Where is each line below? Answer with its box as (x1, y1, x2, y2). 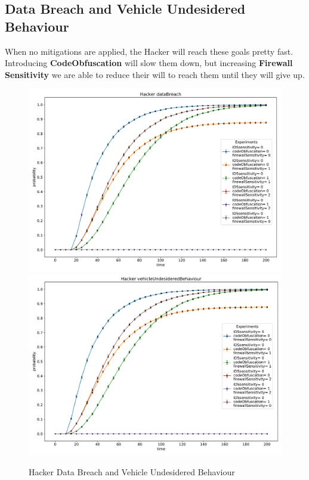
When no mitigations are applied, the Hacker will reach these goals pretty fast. (5, 45, 293, 57)
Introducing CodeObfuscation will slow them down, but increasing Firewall (5, 57, 293, 69)
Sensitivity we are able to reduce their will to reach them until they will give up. (5, 68, 305, 80)
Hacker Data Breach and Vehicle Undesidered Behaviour (29, 465, 235, 478)
